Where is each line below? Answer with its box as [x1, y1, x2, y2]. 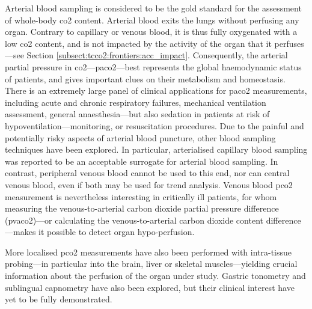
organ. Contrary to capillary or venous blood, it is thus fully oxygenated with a [5, 25, 298, 38]
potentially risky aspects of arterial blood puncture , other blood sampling [5, 131, 276, 144]
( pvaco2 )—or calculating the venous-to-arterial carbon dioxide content [5, 213, 263, 226]
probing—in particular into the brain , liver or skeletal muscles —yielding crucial [5, 257, 298, 270]
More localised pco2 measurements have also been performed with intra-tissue [5, 245, 292, 258]
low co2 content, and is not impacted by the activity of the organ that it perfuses [5, 37, 304, 49]
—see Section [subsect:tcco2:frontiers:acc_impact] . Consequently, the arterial [5, 49, 288, 61]
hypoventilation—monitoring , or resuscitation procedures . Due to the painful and [5, 119, 304, 132]
